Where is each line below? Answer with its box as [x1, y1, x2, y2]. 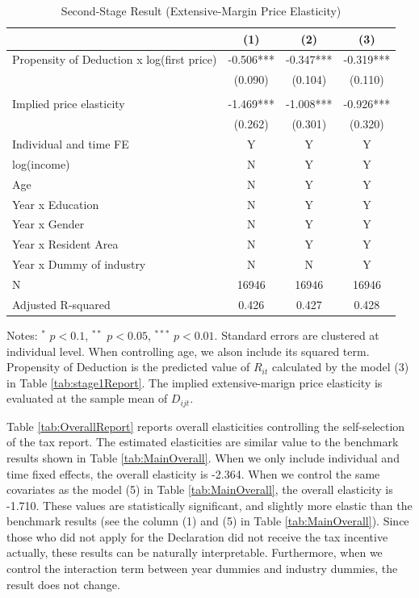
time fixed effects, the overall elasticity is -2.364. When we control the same [6, 465, 380, 482]
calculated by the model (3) [271, 358, 409, 375]
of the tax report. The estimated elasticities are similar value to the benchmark [6, 433, 399, 450]
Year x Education [12, 195, 99, 212]
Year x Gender [12, 215, 85, 232]
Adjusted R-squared [12, 295, 111, 312]
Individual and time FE [12, 136, 129, 153]
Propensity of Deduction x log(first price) [12, 51, 217, 68]
